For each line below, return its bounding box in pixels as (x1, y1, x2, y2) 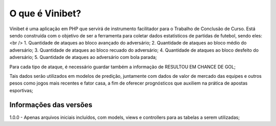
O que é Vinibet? (9, 8, 81, 19)
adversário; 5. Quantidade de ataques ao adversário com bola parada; (9, 54, 157, 60)
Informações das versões (9, 100, 93, 110)
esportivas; (9, 87, 33, 93)
